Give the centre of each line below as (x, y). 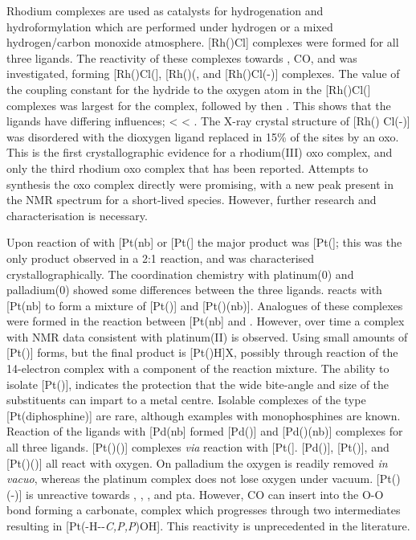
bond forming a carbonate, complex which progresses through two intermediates (204, 510)
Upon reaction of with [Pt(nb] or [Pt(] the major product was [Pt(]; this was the (204, 242)
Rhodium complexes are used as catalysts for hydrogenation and (165, 10)
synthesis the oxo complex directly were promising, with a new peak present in (200, 184)
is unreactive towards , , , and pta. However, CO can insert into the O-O (205, 494)
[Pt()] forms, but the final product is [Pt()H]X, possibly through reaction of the (202, 352)
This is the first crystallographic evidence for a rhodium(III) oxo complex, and (200, 152)
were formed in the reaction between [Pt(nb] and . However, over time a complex (206, 321)
